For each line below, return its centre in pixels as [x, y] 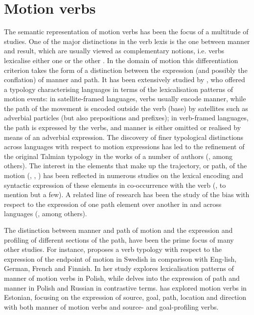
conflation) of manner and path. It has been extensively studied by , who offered [125, 79]
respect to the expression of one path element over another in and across [113, 204]
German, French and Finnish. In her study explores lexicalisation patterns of [119, 268]
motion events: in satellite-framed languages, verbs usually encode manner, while [125, 99]
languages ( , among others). [46, 214]
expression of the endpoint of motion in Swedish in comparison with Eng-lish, [120, 259]
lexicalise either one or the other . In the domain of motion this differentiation [121, 60]
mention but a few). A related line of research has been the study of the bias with [127, 194]
